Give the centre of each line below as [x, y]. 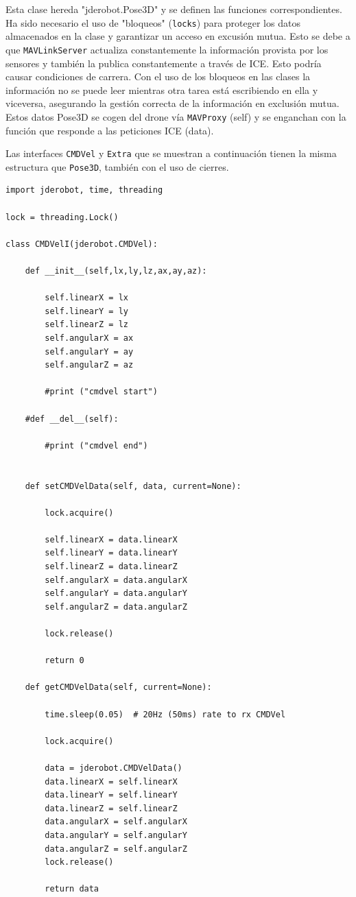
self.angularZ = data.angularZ [116, 607]
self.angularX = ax [89, 338]
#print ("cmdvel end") [96, 445]
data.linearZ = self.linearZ [111, 808]
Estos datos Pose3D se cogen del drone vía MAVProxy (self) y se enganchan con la [176, 116]
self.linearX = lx [86, 298]
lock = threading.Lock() [62, 217]
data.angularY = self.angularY [116, 835]
